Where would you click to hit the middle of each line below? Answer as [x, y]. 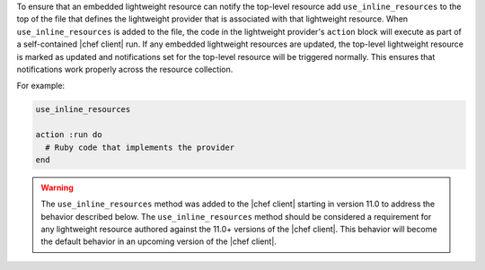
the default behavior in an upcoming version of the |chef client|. [159, 241]
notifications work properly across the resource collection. [125, 69]
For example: [41, 86]
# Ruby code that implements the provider [140, 147]
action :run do [69, 135]
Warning [57, 187]
